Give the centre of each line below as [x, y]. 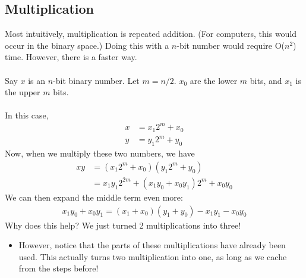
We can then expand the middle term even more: [94, 197]
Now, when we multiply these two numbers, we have [100, 153]
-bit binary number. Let [96, 80]
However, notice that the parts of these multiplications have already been [152, 245]
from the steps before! [59, 268]
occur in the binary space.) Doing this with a [87, 45]
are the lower [214, 80]
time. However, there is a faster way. [71, 57]
